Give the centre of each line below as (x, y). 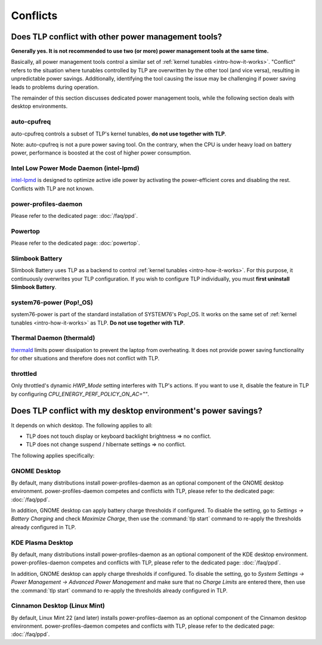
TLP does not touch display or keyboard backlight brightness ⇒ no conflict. (119, 436)
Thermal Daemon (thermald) (53, 338)
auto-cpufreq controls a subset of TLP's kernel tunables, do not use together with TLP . (119, 134)
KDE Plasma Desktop (42, 542)
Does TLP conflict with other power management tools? (117, 37)
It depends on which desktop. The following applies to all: (82, 425)
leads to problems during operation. (55, 87)
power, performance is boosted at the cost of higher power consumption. (101, 153)
